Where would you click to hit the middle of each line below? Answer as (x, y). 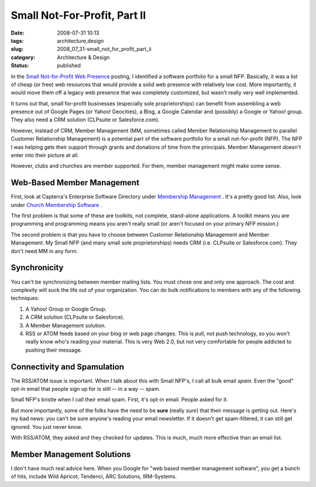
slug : (17, 49)
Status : (20, 66)
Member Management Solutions (71, 454)
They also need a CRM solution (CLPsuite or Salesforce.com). (85, 120)
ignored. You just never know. (47, 427)
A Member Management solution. (66, 325)
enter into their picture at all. (45, 155)
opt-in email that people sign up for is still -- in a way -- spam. (86, 389)
